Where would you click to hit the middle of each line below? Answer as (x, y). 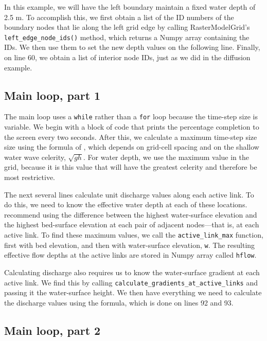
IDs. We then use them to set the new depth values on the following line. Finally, (132, 47)
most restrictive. (30, 177)
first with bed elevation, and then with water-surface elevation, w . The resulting (130, 245)
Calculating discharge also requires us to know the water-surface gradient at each (132, 272)
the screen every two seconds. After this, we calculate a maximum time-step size (131, 137)
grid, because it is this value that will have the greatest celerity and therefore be (131, 167)
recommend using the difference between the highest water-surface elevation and (131, 214)
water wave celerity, (35, 157)
